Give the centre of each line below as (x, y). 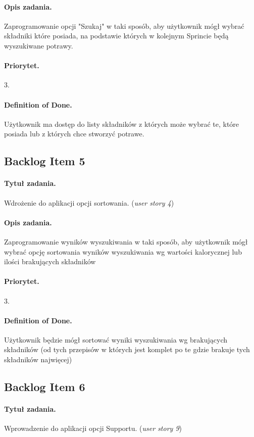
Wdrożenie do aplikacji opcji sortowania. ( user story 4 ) (89, 202)
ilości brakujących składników (50, 261)
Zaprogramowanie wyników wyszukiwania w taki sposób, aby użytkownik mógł (126, 241)
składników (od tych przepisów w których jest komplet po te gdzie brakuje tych (127, 349)
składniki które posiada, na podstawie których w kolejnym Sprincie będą (116, 36)
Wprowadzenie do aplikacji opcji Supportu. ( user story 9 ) (93, 428)
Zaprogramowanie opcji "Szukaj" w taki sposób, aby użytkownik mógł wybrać (124, 26)
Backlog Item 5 (45, 161)
